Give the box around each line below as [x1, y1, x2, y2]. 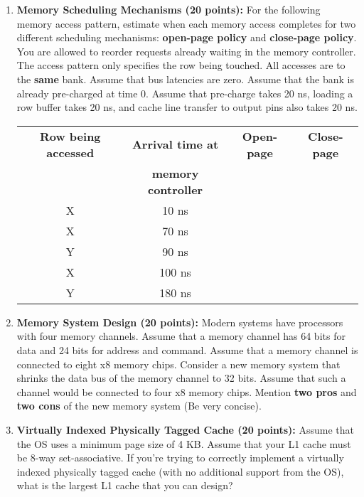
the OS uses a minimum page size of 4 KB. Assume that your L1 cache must [16, 436, 351, 451]
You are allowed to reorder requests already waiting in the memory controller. [16, 43, 356, 58]
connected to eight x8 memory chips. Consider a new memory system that [16, 356, 341, 371]
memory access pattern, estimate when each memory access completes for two [16, 16, 356, 31]
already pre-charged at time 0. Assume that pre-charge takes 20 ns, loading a [16, 85, 353, 100]
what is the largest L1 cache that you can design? [16, 478, 233, 493]
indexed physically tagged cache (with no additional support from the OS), [16, 464, 344, 479]
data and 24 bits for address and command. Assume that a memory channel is [16, 342, 358, 357]
